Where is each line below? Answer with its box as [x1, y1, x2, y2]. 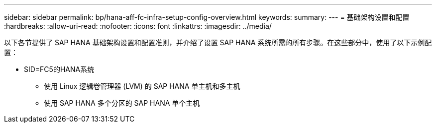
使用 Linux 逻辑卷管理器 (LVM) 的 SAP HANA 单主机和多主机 [44, 82, 240, 90]
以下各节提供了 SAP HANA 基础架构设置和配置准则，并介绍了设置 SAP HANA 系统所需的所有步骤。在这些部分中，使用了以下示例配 [4, 38, 432, 47]
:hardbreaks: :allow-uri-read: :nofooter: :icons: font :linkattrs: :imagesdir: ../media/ [4, 22, 272, 30]
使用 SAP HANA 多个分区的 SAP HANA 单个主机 [44, 99, 200, 107]
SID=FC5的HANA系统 [24, 65, 95, 73]
